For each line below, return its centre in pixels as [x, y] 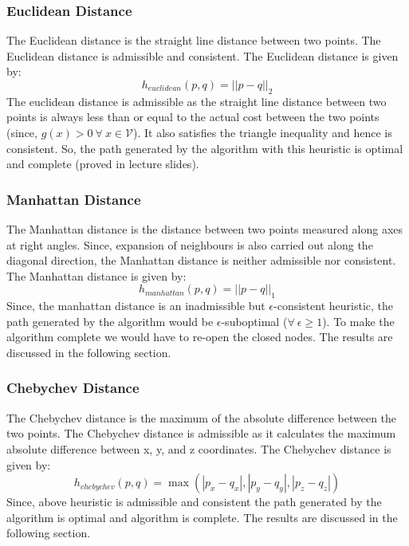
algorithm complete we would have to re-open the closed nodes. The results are [200, 337]
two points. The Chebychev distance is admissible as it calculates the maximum [201, 433]
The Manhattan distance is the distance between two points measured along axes [205, 228]
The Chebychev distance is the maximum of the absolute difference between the [202, 417]
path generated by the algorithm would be [110, 321]
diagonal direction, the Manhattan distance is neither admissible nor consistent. [201, 260]
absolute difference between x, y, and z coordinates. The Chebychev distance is [199, 448]
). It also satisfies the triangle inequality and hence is [263, 132]
